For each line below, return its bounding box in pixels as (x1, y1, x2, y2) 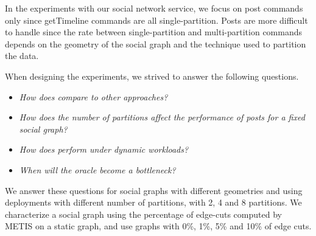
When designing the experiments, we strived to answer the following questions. (5, 69, 299, 82)
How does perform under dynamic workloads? (19, 143, 189, 156)
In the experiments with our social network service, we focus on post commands (5, 2, 303, 14)
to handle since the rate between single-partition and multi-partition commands (5, 26, 303, 38)
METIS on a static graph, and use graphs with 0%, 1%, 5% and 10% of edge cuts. (5, 220, 312, 232)
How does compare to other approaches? (19, 90, 168, 103)
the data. (5, 49, 39, 62)
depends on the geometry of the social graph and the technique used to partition (5, 37, 306, 50)
